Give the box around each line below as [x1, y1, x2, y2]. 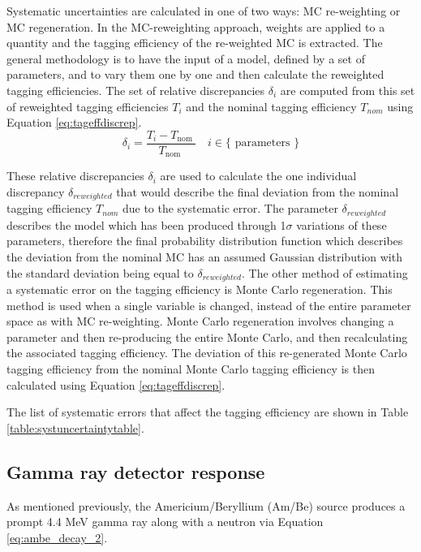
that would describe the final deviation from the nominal [116, 183, 399, 200]
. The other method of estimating [242, 264, 408, 281]
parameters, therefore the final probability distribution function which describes [6, 232, 403, 249]
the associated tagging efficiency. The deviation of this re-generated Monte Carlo [6, 344, 407, 361]
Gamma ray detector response [6, 459, 265, 484]
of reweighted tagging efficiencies [6, 97, 169, 114]
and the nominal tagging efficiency [186, 97, 357, 114]
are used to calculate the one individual [160, 167, 357, 184]
